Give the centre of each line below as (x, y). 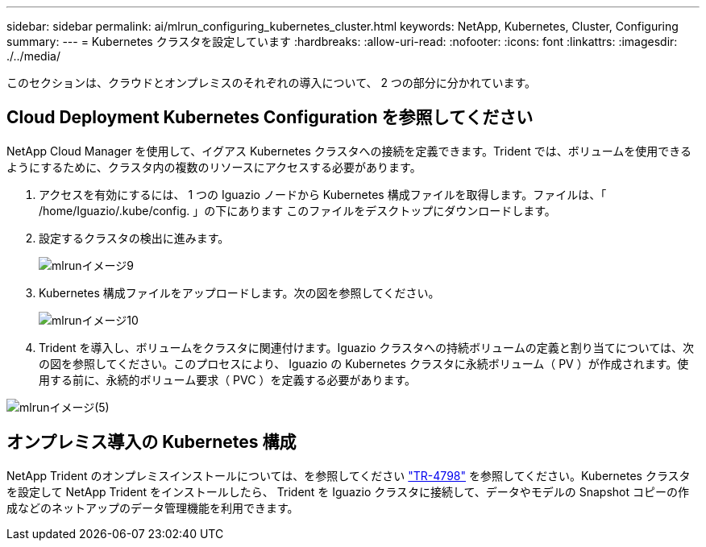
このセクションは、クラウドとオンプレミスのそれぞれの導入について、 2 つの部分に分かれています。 (272, 83)
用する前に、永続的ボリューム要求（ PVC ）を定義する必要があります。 (227, 379)
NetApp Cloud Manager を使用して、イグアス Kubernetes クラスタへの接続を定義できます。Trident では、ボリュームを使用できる (349, 151)
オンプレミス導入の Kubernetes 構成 (152, 442)
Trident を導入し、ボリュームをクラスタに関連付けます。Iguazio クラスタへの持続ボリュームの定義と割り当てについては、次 (367, 347)
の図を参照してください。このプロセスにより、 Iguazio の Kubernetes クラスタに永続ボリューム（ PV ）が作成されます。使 (364, 363)
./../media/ (33, 56)
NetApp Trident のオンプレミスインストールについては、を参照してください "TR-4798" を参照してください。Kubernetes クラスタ (349, 475)
